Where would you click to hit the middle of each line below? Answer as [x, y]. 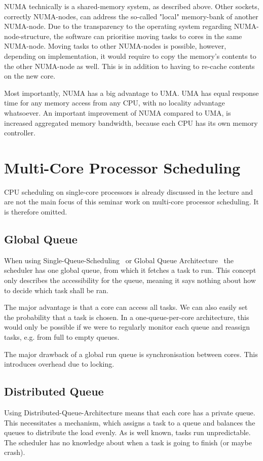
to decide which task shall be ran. [56, 290]
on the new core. [30, 76]
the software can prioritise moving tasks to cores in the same [148, 36]
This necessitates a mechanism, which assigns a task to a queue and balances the [130, 422]
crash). [15, 452]
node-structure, [28, 36]
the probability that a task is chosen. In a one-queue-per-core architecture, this [127, 317]
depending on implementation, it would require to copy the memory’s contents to [130, 56]
